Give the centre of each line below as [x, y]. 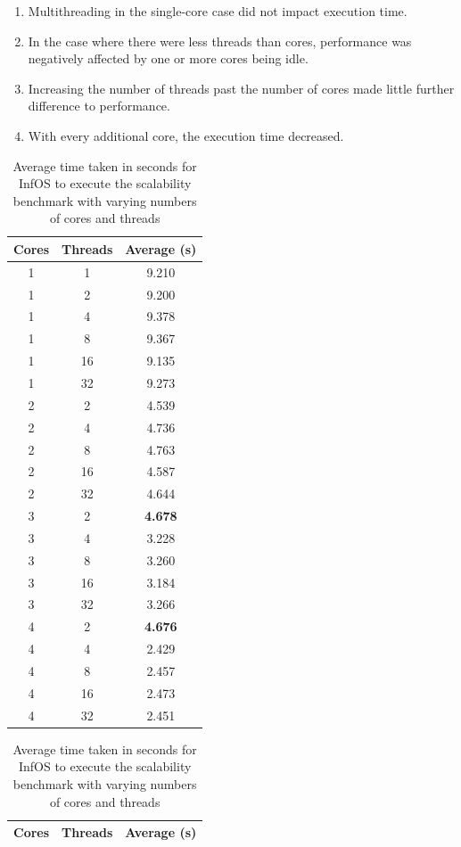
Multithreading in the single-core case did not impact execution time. [218, 11]
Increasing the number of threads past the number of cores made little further [241, 88]
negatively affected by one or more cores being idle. [168, 58]
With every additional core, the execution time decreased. [186, 135]
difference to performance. [99, 106]
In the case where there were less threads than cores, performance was [220, 41]
